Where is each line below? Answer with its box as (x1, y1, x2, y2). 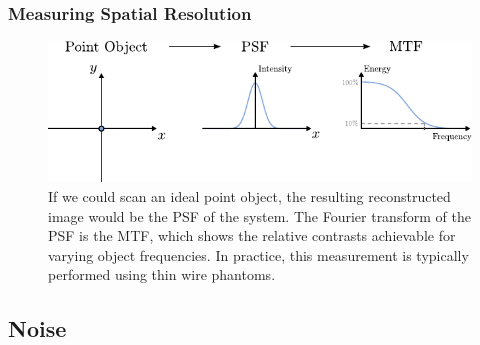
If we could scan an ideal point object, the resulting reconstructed (48, 185, 451, 206)
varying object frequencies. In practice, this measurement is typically (48, 244, 469, 265)
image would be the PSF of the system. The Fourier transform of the (48, 205, 471, 226)
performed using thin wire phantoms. (48, 264, 276, 285)
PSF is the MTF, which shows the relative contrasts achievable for (48, 225, 456, 246)
